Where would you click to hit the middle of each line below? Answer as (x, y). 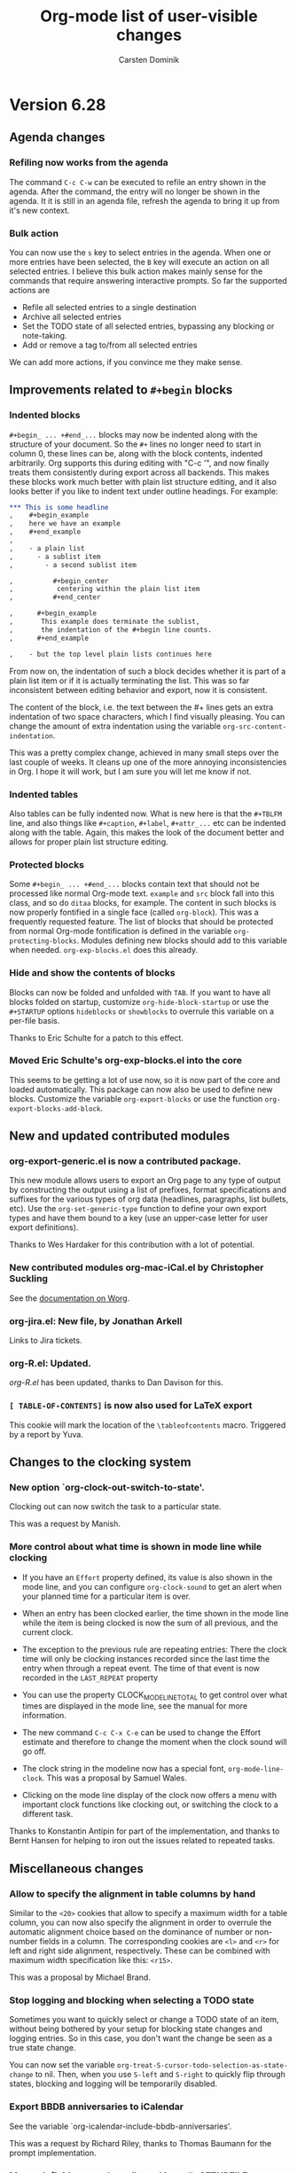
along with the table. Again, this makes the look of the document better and (147, 832)
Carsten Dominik (149, 59)
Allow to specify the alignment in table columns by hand (133, 1894)
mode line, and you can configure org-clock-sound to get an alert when (152, 1586)
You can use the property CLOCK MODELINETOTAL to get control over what (155, 1696)
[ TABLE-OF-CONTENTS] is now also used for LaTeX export (131, 1406)
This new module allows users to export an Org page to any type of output (145, 1180)
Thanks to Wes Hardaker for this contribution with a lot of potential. (132, 1245)
